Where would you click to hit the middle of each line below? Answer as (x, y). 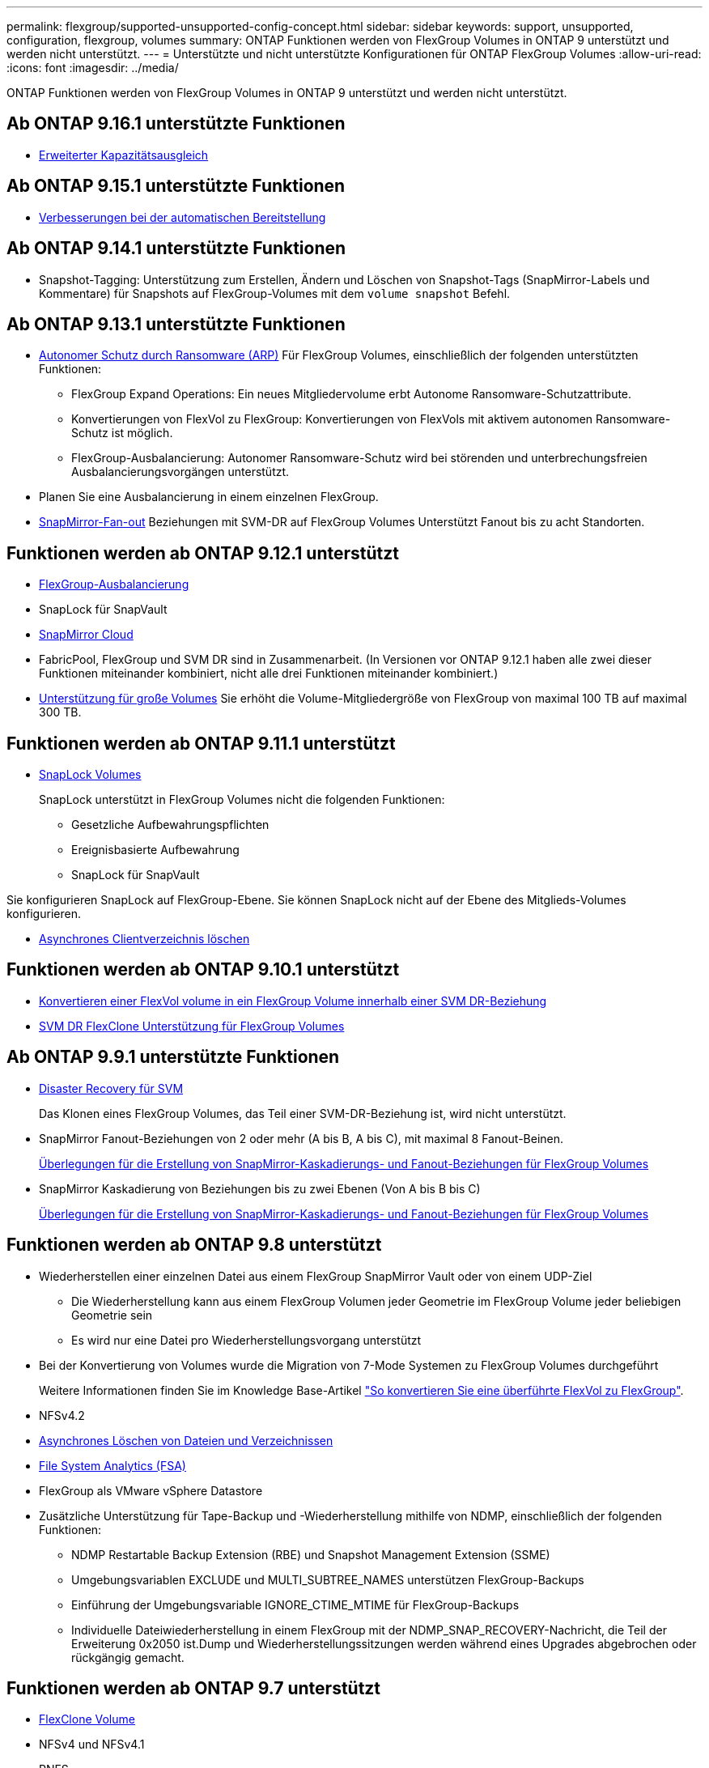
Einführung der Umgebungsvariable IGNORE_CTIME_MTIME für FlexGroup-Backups (295, 1604)
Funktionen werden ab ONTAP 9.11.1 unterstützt (201, 743)
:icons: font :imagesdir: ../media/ (93, 68)
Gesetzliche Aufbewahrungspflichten (170, 825)
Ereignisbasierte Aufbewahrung (155, 850)
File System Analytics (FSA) (113, 1465)
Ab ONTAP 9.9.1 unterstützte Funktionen (173, 1057)
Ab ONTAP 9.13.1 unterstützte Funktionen (176, 324)
